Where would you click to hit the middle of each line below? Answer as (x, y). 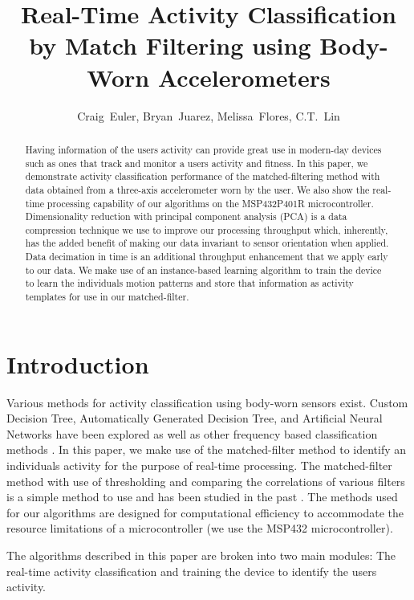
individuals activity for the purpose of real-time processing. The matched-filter (199, 465)
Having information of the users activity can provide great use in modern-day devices (203, 149)
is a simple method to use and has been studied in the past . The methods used (202, 497)
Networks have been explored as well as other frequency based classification (192, 433)
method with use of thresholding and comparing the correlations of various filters (206, 481)
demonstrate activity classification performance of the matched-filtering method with (203, 176)
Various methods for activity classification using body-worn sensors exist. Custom (207, 402)
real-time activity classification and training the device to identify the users (192, 571)
